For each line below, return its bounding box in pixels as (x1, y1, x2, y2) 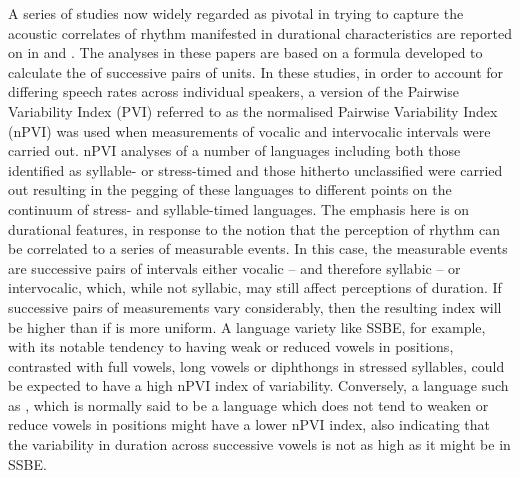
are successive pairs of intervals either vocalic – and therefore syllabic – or (8, 257, 461, 278)
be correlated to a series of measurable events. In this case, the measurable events (8, 238, 508, 259)
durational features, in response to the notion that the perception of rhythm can (8, 218, 501, 239)
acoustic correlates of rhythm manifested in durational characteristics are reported (8, 22, 512, 43)
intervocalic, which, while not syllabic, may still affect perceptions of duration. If (8, 277, 502, 298)
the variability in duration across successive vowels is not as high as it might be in (8, 434, 511, 455)
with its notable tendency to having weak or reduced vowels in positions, (8, 336, 454, 357)
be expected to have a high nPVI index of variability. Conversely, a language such (8, 375, 509, 396)
